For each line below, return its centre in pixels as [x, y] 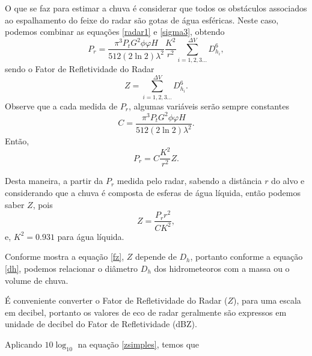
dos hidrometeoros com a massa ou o [222, 268]
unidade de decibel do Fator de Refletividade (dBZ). [101, 324]
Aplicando [23, 344]
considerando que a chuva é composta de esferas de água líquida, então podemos [153, 193]
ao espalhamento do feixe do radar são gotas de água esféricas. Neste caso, [142, 20]
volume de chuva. [37, 280]
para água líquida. [91, 236]
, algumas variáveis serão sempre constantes [209, 106]
